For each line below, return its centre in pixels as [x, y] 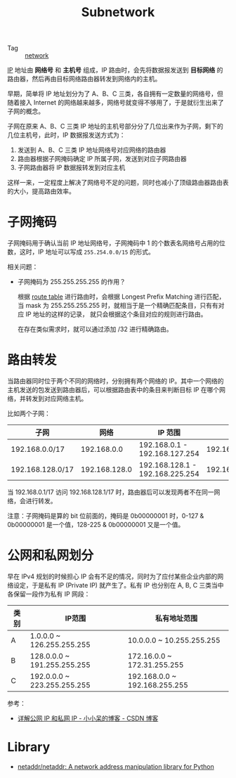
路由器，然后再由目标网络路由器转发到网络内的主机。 [84, 79]
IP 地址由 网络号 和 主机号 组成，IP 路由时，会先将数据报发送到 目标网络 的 [115, 70]
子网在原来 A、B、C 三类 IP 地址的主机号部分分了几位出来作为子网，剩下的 [115, 127]
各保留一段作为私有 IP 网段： [49, 594]
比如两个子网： [29, 414]
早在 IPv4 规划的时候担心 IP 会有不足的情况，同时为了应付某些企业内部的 [112, 576]
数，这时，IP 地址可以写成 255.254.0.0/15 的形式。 [81, 252]
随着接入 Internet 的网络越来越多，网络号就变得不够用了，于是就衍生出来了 [116, 103]
